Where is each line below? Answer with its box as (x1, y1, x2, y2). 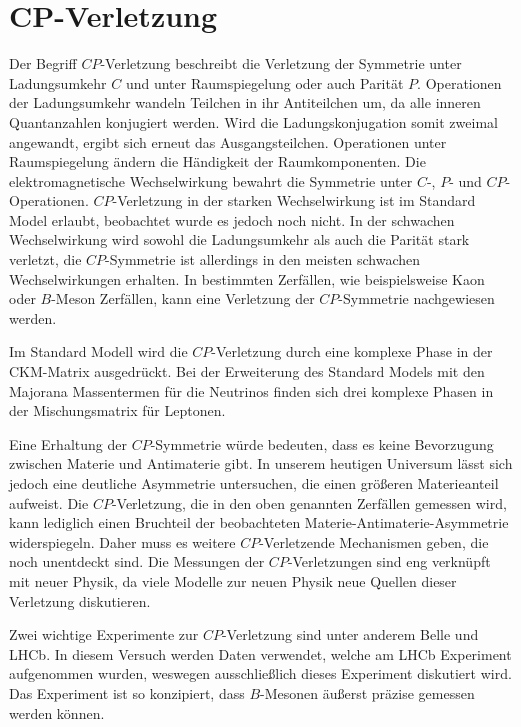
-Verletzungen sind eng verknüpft (287, 551, 491, 572)
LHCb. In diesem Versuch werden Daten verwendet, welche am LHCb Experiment (9, 643, 512, 664)
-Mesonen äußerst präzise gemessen (260, 682, 475, 703)
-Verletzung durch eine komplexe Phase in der (211, 341, 493, 362)
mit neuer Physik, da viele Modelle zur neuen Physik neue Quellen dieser (9, 570, 457, 591)
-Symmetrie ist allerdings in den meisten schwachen (105, 249, 421, 270)
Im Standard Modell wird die (9, 341, 188, 362)
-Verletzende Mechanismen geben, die (259, 531, 489, 552)
